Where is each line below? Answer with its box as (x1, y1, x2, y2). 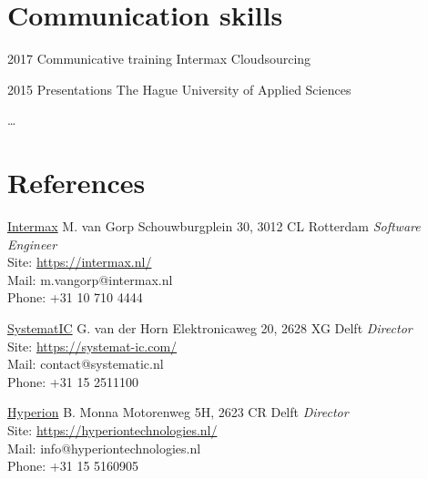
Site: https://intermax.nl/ (7, 252, 152, 271)
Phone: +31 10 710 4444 (7, 288, 143, 307)
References (7, 164, 146, 201)
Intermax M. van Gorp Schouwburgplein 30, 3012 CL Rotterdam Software (7, 217, 421, 236)
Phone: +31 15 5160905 (7, 456, 139, 475)
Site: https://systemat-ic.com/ (7, 336, 178, 355)
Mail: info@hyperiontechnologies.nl (7, 438, 201, 457)
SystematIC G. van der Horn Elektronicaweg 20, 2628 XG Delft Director (7, 319, 413, 337)
